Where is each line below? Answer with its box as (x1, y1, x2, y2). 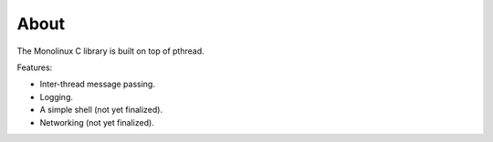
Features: (16, 62, 53, 73)
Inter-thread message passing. (39, 78, 155, 90)
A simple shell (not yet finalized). (39, 105, 163, 116)
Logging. (39, 91, 73, 102)
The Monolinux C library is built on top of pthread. (16, 46, 205, 56)
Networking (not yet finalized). (39, 117, 154, 127)
